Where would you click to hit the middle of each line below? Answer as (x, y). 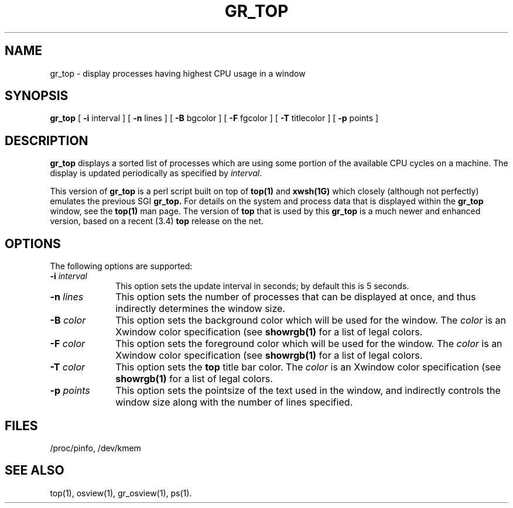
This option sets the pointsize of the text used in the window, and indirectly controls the (308, 391)
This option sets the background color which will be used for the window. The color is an (311, 320)
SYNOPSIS (37, 96)
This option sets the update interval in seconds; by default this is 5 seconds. (262, 286)
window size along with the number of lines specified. (234, 402)
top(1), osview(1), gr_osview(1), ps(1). (121, 493)
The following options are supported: (121, 266)
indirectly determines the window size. (200, 309)
